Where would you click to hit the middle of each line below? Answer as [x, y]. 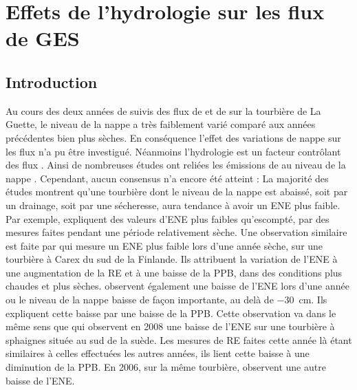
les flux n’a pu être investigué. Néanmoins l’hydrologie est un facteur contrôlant [173, 151]
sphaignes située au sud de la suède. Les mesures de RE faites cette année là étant [179, 339]
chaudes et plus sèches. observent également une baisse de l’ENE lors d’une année [177, 286]
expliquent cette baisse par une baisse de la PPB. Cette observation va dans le [171, 313]
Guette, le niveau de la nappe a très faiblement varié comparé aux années [161, 124]
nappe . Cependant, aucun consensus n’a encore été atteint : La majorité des [167, 178]
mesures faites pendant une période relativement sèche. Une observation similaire [176, 232]
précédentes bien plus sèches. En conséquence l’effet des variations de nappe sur [173, 137]
